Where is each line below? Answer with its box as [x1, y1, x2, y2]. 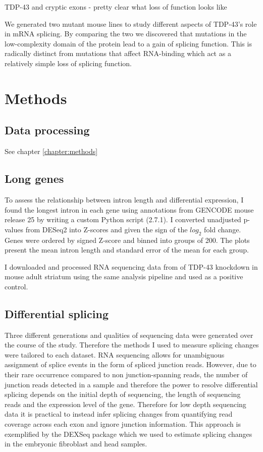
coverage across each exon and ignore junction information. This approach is [5, 419, 241, 429]
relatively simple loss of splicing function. [5, 58, 132, 68]
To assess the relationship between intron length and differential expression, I [5, 194, 244, 205]
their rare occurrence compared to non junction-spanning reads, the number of [5, 369, 248, 380]
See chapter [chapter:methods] [5, 146, 98, 157]
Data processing [5, 122, 90, 138]
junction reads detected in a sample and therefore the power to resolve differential [5, 379, 258, 389]
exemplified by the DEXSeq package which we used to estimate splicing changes [5, 428, 252, 439]
